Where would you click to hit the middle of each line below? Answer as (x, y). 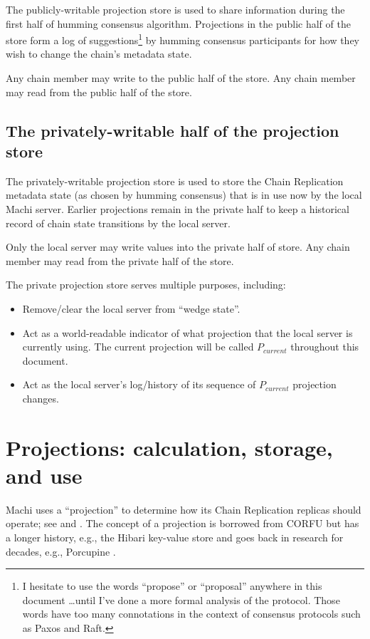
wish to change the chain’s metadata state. (99, 54)
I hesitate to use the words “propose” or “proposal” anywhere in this (172, 586)
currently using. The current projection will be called (138, 347)
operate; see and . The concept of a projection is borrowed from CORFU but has (183, 523)
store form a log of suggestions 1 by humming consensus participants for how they (183, 39)
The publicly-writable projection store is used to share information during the (175, 9)
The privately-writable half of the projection (173, 130)
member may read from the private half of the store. (120, 260)
